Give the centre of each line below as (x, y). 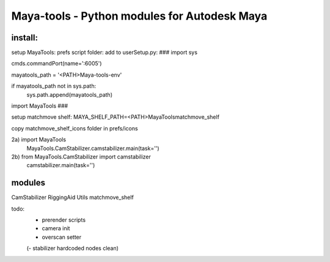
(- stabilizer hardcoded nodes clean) (73, 249)
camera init (56, 228)
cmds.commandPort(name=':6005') (57, 64)
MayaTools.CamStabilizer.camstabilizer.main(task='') (93, 148)
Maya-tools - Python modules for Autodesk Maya (139, 16)
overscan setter (62, 237)
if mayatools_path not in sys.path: (54, 86)
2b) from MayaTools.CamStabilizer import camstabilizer (81, 157)
